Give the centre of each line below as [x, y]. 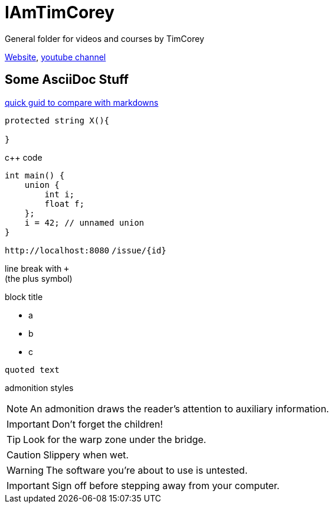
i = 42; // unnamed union [84, 222]
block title [24, 297]
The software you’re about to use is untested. [147, 470]
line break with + [37, 268]
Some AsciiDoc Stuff [67, 80]
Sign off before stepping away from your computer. [166, 485]
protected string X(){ [57, 120]
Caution [24, 455]
